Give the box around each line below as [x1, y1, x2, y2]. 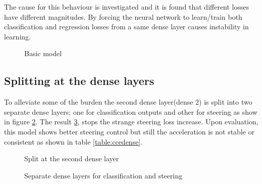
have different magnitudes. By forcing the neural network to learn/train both [4, 11, 242, 22]
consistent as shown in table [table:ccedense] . [4, 136, 143, 147]
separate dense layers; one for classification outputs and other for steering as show [4, 106, 257, 117]
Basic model [24, 48, 62, 59]
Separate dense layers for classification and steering [24, 170, 183, 180]
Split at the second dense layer [24, 153, 119, 164]
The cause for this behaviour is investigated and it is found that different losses [4, 2, 249, 12]
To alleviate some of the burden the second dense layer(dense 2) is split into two [4, 97, 252, 107]
